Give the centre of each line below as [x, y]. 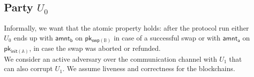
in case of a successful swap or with [167, 37]
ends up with [33, 37]
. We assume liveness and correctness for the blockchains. [149, 68]
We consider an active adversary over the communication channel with [110, 58]
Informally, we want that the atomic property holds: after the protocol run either [127, 28]
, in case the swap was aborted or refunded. [95, 48]
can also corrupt [28, 68]
